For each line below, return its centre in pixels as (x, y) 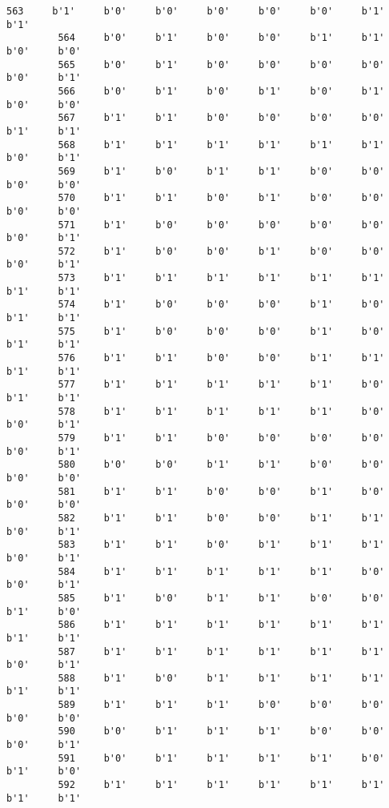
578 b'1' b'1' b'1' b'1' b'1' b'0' (221, 411)
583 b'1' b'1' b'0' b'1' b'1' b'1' (221, 545)
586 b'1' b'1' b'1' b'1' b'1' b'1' (221, 625)
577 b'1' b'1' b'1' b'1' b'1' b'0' (221, 385)
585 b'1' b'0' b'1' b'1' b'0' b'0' (221, 598)
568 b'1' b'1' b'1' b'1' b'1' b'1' (221, 145)
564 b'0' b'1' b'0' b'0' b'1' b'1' (221, 38)
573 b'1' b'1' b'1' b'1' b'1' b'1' (221, 278)
